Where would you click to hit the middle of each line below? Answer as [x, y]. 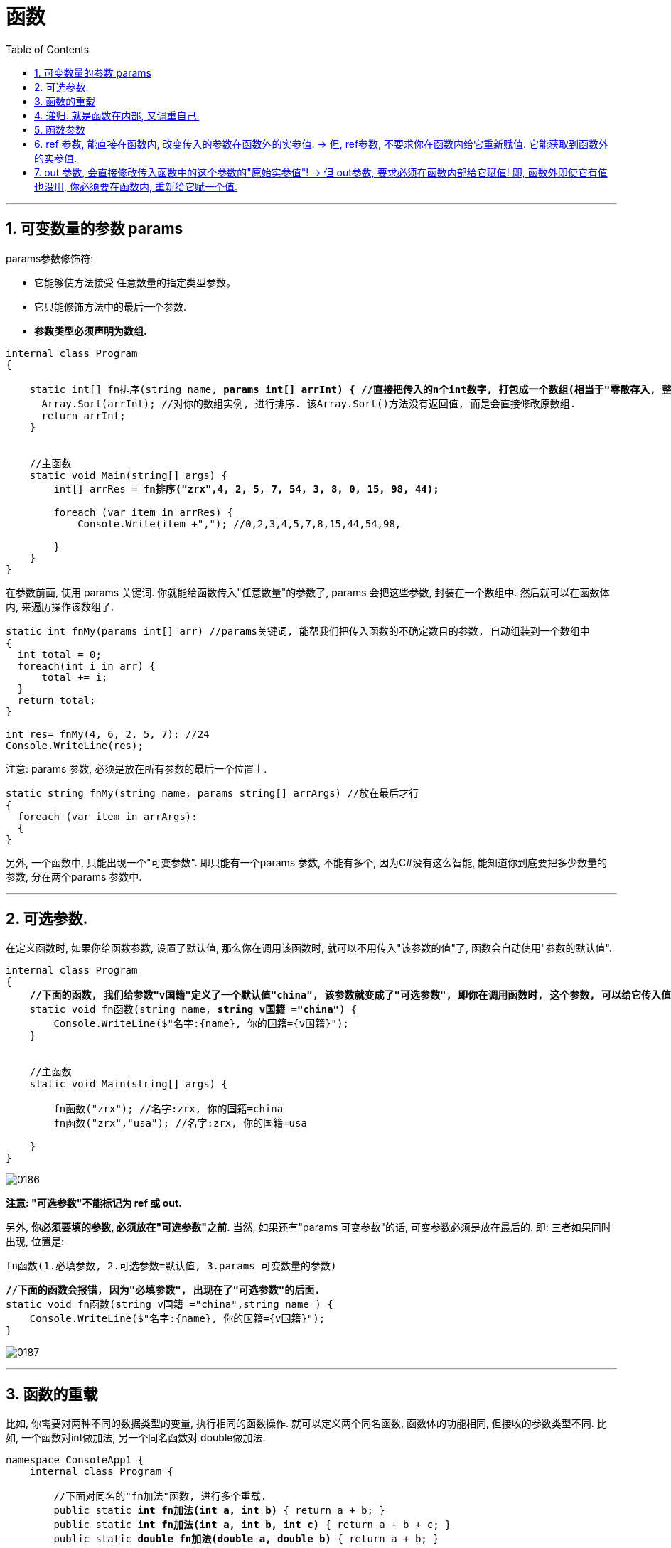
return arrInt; [84, 415]
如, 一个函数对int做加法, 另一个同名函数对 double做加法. [136, 1438]
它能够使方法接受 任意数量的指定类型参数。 [135, 282]
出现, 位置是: [35, 1242]
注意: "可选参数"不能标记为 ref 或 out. [94, 1203]
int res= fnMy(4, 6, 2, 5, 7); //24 [108, 734]
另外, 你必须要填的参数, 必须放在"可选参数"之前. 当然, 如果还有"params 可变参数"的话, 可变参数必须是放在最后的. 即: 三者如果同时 [308, 1227]
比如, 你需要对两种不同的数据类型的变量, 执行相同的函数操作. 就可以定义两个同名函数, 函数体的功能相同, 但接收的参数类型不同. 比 [306, 1424]
